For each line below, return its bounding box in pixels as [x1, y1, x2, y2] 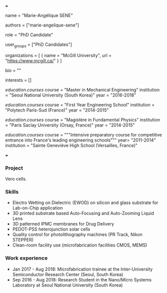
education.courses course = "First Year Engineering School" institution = [5, 101, 155, 107]
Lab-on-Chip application [12, 205, 63, 211]
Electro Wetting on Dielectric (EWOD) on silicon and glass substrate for [12, 199, 159, 205]
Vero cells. [5, 176, 27, 182]
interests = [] [5, 77, 32, 83]
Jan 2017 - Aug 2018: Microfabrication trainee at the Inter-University [12, 266, 153, 272]
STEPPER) [12, 237, 34, 243]
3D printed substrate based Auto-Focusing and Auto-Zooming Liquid [12, 210, 154, 216]
